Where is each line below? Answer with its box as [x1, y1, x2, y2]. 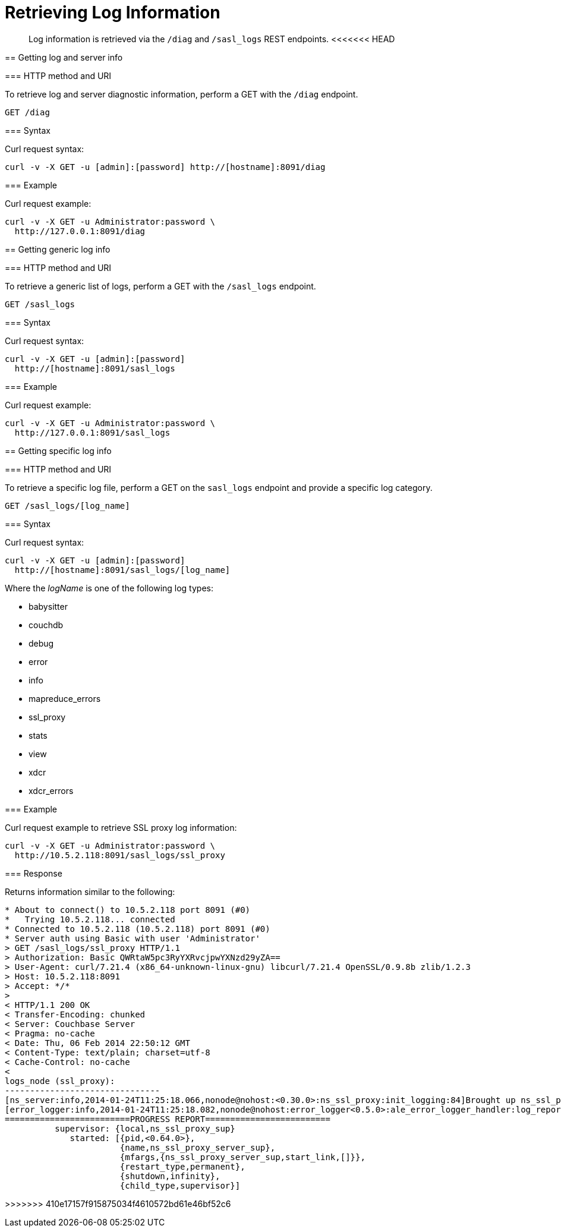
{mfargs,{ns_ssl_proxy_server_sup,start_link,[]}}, [119, 1152, 365, 1162]
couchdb [29, 619, 64, 630]
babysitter [29, 601, 68, 612]
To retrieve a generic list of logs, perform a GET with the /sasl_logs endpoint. [5, 281, 316, 291]
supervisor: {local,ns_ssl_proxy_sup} [55, 1123, 235, 1133]
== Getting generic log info [5, 244, 111, 254]
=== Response [5, 868, 62, 878]
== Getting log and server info [5, 52, 123, 62]
